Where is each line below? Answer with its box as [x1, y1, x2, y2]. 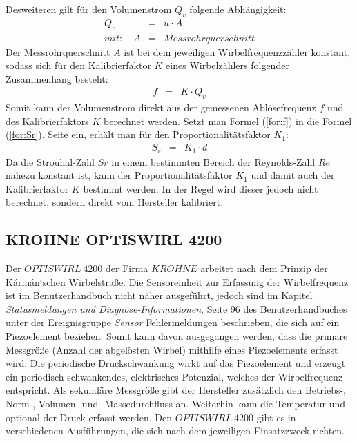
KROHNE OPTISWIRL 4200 [6, 229, 222, 250]
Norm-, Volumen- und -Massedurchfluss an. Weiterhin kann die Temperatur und [6, 396, 346, 411]
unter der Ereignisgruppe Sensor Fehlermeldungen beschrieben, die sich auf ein [6, 315, 340, 329]
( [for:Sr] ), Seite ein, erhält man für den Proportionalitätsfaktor [6, 127, 271, 142]
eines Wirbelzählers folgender [166, 58, 289, 73]
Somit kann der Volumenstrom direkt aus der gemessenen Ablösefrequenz [6, 100, 316, 115]
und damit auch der [251, 168, 335, 182]
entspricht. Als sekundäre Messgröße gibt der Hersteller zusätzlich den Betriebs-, [6, 383, 346, 397]
